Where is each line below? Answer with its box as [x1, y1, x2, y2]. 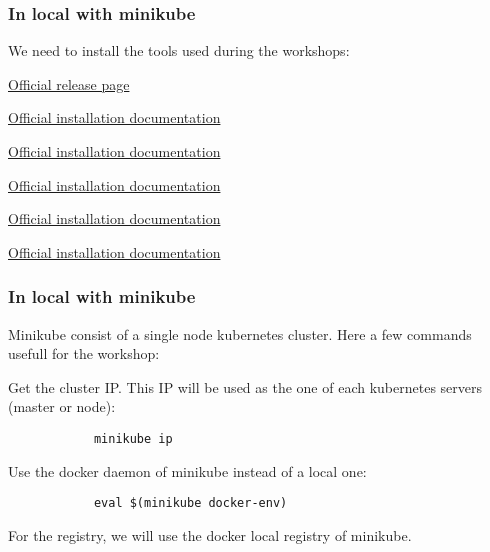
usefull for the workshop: [8, 343, 160, 364]
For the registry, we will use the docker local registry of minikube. [8, 524, 412, 545]
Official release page [8, 73, 130, 94]
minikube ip [93, 431, 173, 446]
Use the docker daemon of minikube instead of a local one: [8, 460, 367, 481]
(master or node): [8, 396, 116, 417]
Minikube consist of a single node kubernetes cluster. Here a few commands [8, 323, 472, 344]
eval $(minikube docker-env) [93, 496, 288, 511]
